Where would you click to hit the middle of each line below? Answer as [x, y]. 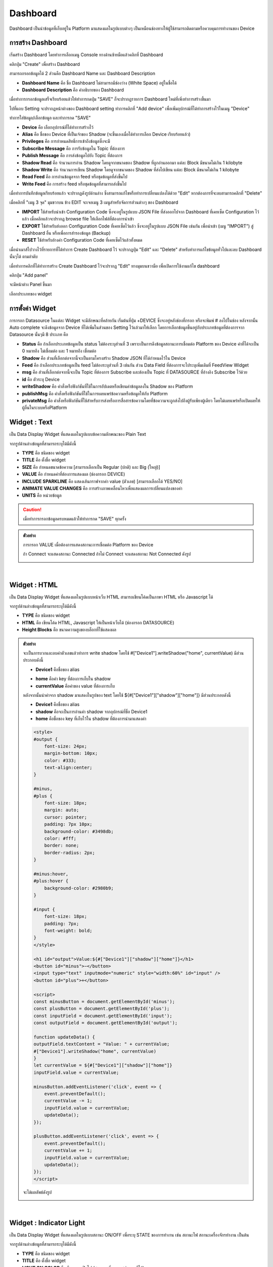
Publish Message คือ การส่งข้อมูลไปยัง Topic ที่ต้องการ [72, 156]
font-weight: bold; [69, 931]
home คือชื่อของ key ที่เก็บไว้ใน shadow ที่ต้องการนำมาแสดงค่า [91, 719]
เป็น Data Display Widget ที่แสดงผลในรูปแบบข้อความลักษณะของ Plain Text [78, 434]
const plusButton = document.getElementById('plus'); [102, 1009]
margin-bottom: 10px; [71, 753]
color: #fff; [60, 838]
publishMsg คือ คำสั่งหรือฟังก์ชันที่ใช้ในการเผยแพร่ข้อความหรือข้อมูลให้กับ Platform [95, 393]
